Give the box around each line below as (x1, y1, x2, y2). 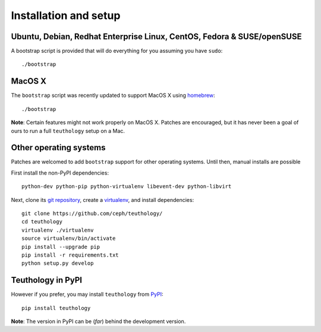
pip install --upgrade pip (21, 244, 100, 250)
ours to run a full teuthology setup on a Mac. (11, 127, 125, 134)
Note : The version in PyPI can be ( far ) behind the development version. (11, 318, 186, 325)
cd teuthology (21, 219, 62, 225)
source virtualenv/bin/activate (21, 235, 116, 242)
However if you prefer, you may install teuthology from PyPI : (11, 291, 163, 298)
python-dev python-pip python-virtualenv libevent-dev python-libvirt (21, 183, 232, 190)
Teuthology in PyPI (11, 275, 83, 285)
